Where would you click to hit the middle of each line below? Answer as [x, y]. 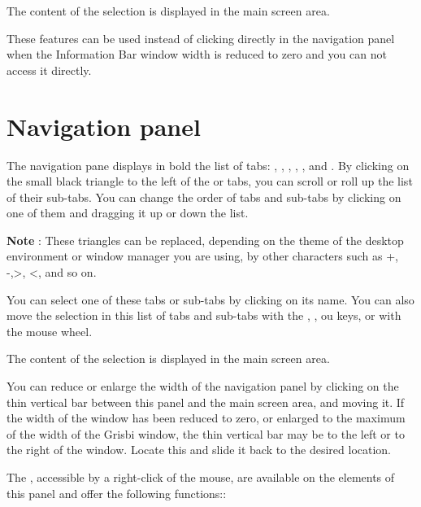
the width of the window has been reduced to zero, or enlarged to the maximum [206, 418]
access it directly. [49, 70]
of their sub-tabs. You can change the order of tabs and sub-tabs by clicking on [204, 197]
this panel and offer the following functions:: [117, 493]
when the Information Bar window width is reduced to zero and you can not [197, 54]
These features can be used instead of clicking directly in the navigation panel [201, 38]
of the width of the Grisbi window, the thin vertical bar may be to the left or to [206, 433]
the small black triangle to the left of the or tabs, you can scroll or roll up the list [210, 181]
